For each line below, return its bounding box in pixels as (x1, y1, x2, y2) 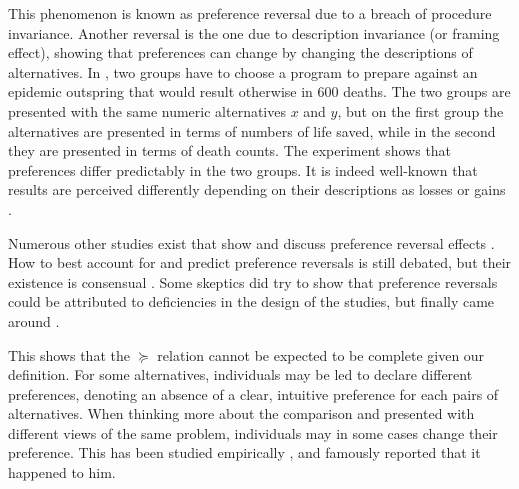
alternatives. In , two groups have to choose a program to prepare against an (8, 61, 478, 82)
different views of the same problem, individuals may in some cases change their (8, 422, 498, 443)
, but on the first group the (337, 100, 504, 121)
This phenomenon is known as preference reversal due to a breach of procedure (8, 3, 492, 23)
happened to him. (8, 462, 116, 483)
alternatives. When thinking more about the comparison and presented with (8, 403, 475, 424)
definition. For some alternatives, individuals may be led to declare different (8, 364, 473, 385)
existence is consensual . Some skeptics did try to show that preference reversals (8, 271, 498, 292)
